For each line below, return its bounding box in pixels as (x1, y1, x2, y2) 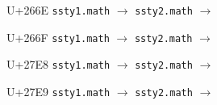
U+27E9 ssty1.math (6, 82, 111, 99)
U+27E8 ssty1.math (6, 56, 111, 73)
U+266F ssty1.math (6, 28, 110, 45)
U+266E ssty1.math (6, 2, 111, 18)
